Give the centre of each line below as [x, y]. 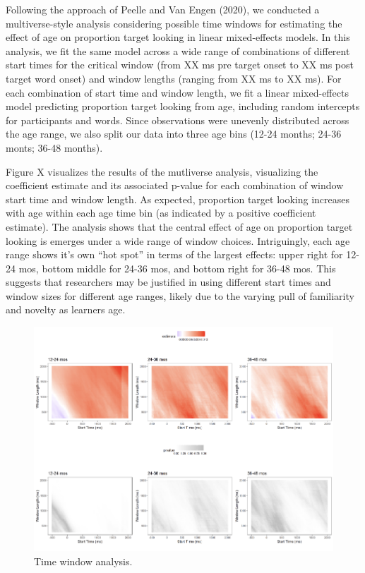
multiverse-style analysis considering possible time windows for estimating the [174, 23]
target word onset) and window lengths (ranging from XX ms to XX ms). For [174, 78]
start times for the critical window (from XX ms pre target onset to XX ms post [180, 65]
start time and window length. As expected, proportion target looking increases [178, 199]
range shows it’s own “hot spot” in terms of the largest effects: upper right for [174, 254]
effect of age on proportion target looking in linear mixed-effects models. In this [178, 37]
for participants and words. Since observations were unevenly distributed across [178, 120]
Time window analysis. [83, 561]
